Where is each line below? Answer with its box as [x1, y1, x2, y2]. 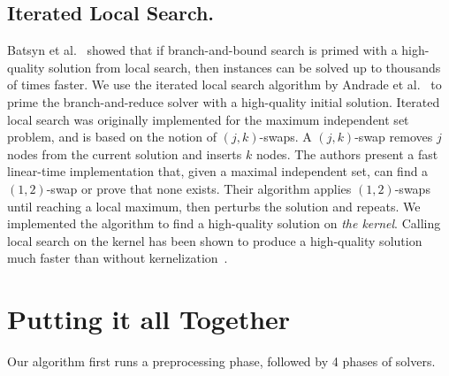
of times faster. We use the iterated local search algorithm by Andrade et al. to [7, 75, 442, 94]
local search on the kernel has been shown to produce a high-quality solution [7, 231, 422, 249]
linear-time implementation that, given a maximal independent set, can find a [7, 162, 429, 180]
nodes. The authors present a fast [255, 144, 438, 163]
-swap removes [354, 127, 433, 146]
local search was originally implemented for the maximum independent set [7, 110, 409, 128]
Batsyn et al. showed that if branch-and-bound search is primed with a [7, 41, 398, 59]
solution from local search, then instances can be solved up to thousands [49, 58, 441, 76]
